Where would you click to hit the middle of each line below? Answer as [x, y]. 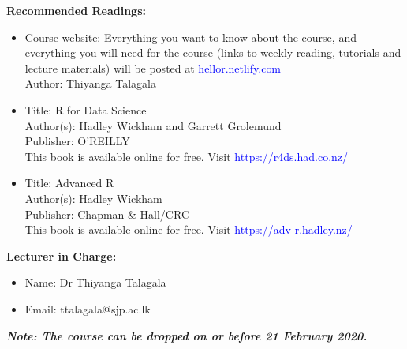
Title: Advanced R [69, 183]
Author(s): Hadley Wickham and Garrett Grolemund [153, 125]
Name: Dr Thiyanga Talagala [95, 282]
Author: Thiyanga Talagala [90, 83]
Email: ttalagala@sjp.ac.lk [88, 308]
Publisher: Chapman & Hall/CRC [107, 214]
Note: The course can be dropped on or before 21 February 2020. [187, 335]
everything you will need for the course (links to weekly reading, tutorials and [213, 53]
